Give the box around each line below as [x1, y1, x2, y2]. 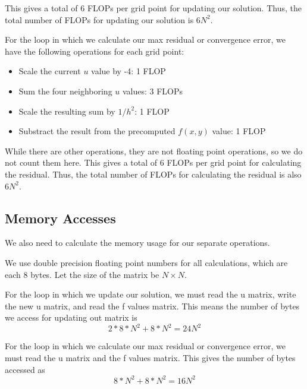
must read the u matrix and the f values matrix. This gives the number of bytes [5, 351, 296, 363]
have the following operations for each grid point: [5, 45, 184, 57]
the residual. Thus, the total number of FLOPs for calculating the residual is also [5, 167, 302, 180]
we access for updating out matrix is [5, 311, 137, 324]
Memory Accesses [5, 208, 116, 227]
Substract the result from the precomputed [18, 125, 176, 137]
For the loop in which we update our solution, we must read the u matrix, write [5, 288, 296, 301]
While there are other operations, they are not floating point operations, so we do [5, 144, 303, 157]
